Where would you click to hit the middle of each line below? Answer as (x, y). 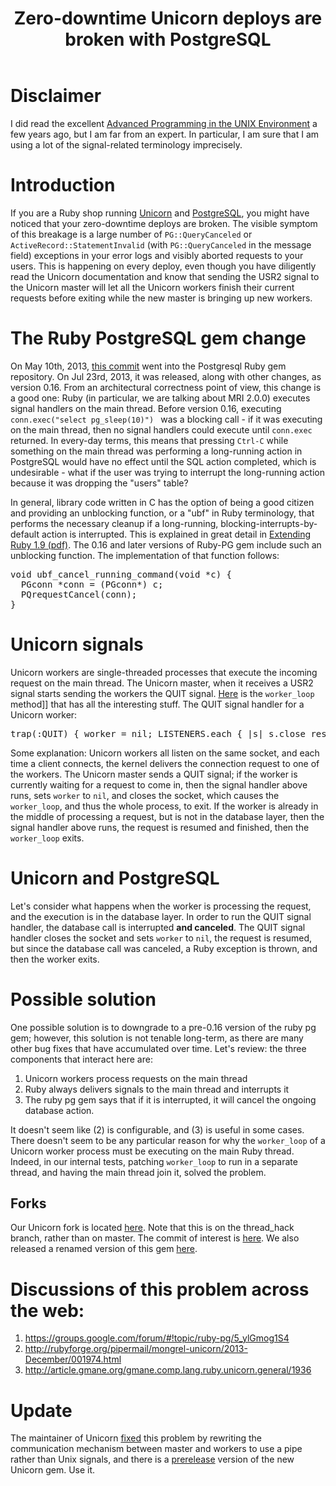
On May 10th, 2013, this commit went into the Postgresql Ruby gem (148, 366)
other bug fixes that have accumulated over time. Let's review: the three (158, 1048)
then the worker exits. (55, 959)
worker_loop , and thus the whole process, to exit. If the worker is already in (164, 806)
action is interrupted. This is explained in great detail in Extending (176, 534)
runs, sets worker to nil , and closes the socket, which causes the (145, 795)
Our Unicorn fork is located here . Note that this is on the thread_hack (152, 1228)
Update (41, 1410)
